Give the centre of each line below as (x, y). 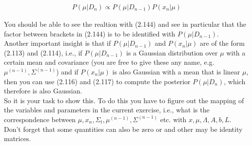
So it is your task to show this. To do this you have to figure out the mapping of (124, 100)
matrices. (18, 138)
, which (235, 81)
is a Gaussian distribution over (172, 52)
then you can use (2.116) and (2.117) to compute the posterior (97, 81)
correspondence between (40, 119)
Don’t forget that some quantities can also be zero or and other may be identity (123, 129)
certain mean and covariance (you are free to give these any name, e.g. (109, 62)
